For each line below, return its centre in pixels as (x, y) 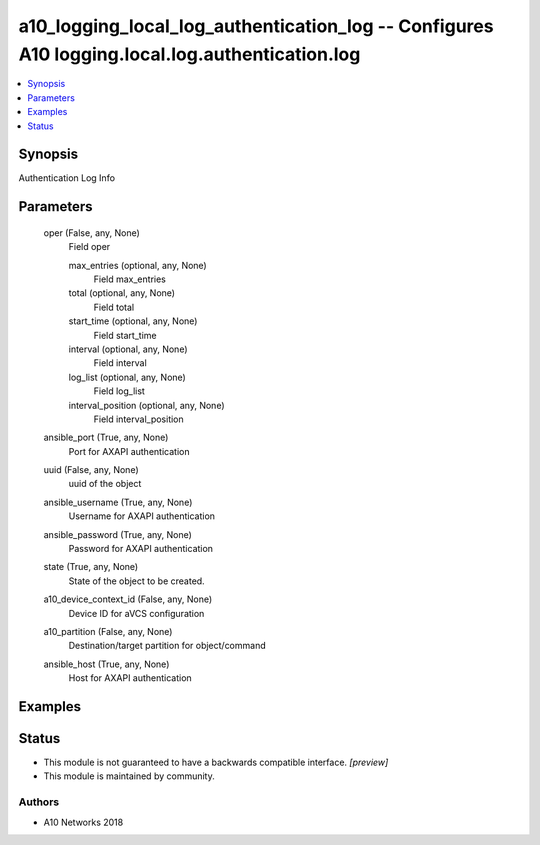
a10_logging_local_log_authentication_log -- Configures (256, 26)
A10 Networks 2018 (83, 822)
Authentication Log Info (66, 178)
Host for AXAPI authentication (130, 678)
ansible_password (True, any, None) (117, 534)
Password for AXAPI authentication (141, 549)
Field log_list (119, 391)
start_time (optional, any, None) (133, 321)
